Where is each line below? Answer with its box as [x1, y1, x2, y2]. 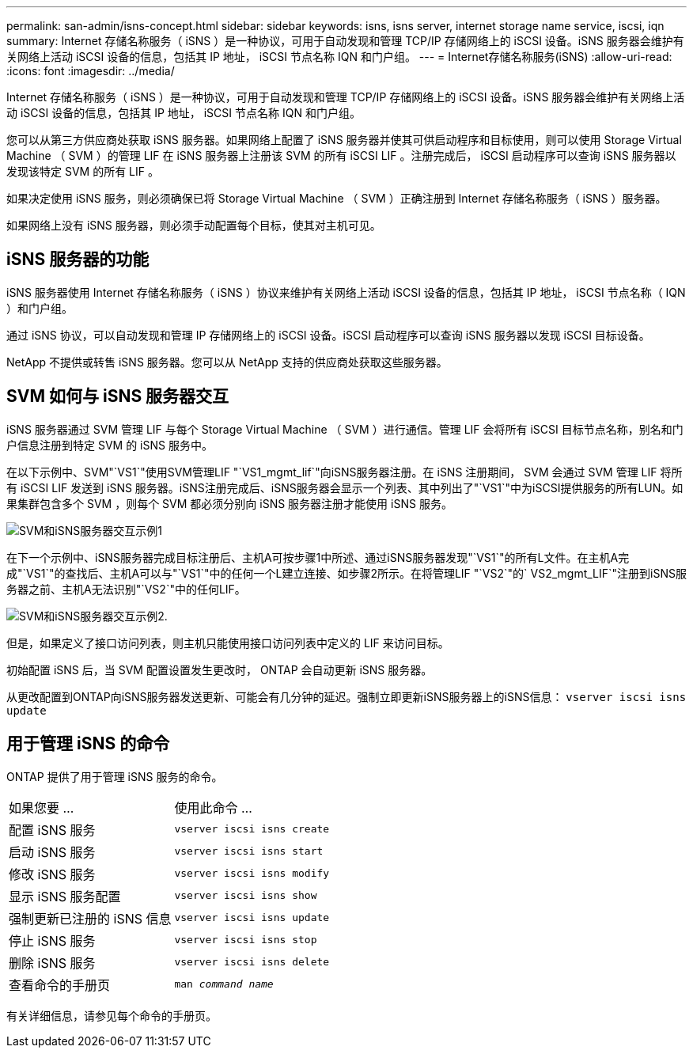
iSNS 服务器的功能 [6, 249, 150, 270]
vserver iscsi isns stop [174, 934, 317, 946]
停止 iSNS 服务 [9, 932, 96, 949]
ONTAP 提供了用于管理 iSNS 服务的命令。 [6, 769, 223, 783]
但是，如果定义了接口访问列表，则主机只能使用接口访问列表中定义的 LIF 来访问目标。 [6, 635, 449, 650]
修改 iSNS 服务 [9, 866, 96, 882]
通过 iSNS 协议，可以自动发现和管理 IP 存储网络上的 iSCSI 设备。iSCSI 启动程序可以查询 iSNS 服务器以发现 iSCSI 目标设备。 [6, 328, 650, 342]
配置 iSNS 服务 [9, 821, 96, 838]
